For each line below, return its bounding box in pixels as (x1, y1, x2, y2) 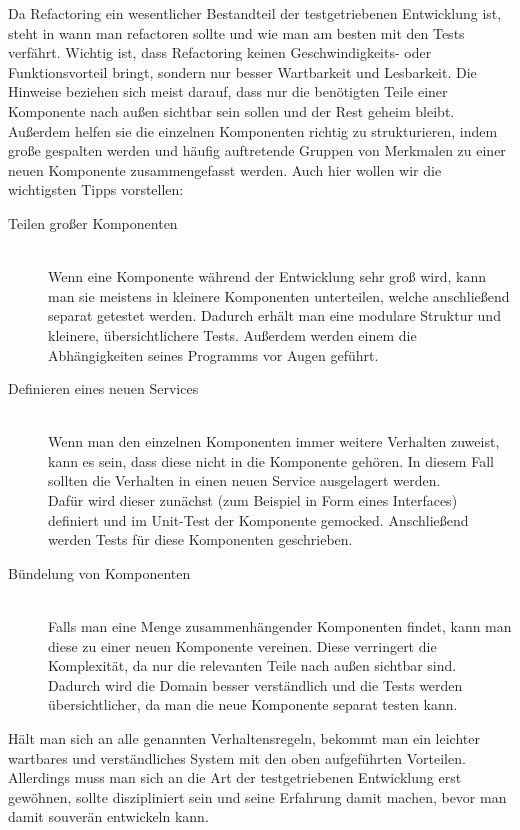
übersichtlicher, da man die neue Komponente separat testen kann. (48, 694, 458, 715)
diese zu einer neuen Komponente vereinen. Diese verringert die (48, 635, 437, 656)
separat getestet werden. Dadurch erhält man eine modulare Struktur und (48, 305, 501, 326)
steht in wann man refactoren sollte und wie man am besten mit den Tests (8, 22, 465, 43)
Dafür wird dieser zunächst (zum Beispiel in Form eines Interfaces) (48, 490, 458, 511)
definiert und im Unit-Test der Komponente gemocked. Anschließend (48, 509, 469, 530)
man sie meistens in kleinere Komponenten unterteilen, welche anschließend (48, 285, 510, 306)
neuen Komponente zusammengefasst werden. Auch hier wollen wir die (8, 159, 442, 180)
